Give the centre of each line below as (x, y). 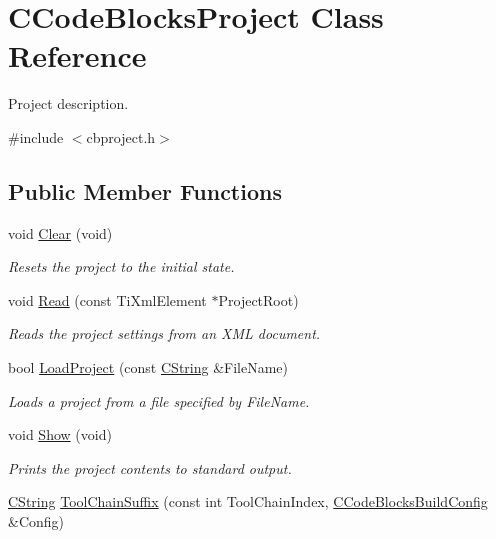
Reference (77, 55)
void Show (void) (60, 434)
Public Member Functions (145, 190)
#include (36, 136)
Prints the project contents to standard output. (150, 467)
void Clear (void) (60, 232)
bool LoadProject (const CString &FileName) (148, 367)
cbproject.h (121, 136)
